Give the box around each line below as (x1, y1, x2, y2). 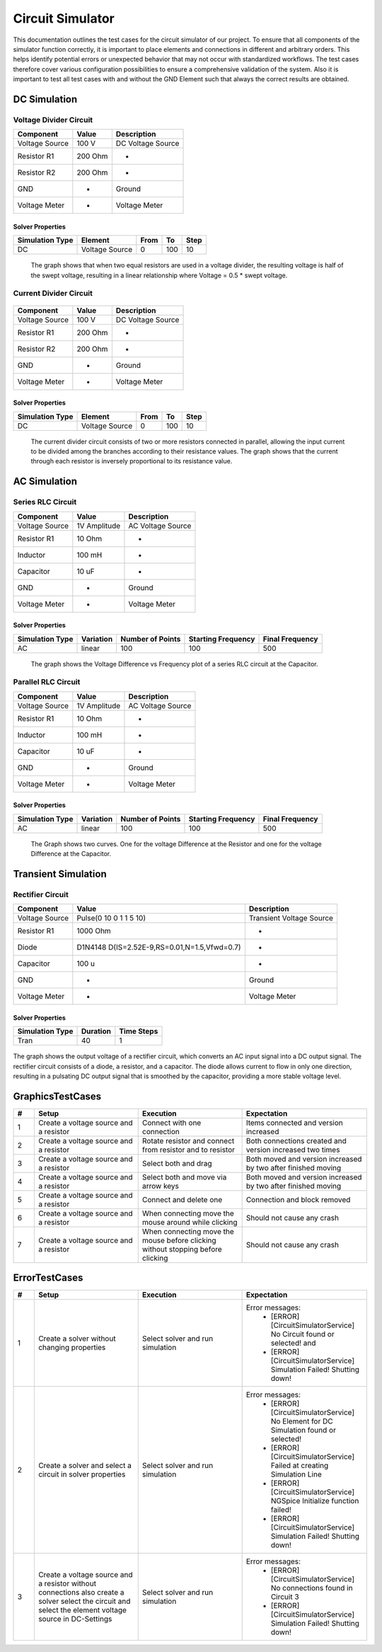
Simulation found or (270, 1426, 336, 1436)
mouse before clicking (141, 1235, 216, 1245)
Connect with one (141, 1118, 202, 1128)
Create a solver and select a (37, 1461, 132, 1471)
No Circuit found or (270, 1329, 335, 1339)
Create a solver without (37, 1334, 116, 1344)
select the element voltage (37, 1605, 127, 1615)
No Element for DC (270, 1416, 333, 1426)
